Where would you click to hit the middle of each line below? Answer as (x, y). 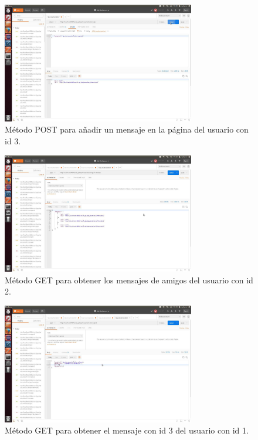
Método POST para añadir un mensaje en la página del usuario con (127, 129)
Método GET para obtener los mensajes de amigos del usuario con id (129, 280)
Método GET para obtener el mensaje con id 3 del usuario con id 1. (127, 430)
